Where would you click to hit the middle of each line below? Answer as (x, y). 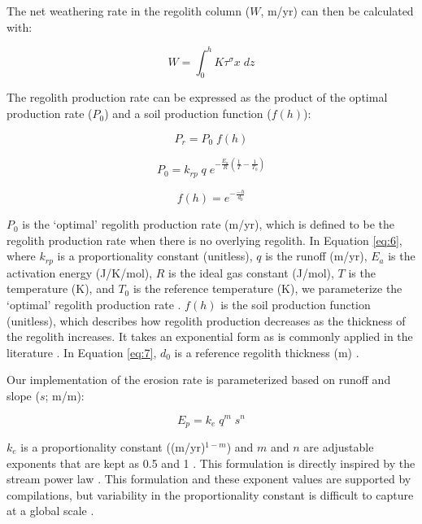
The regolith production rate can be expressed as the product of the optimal (197, 97)
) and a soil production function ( (188, 114)
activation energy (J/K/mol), (80, 272)
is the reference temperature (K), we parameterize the (268, 288)
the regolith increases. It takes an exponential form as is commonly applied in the (210, 336)
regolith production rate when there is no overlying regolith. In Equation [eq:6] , (204, 240)
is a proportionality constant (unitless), (155, 256)
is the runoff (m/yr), (316, 256)
